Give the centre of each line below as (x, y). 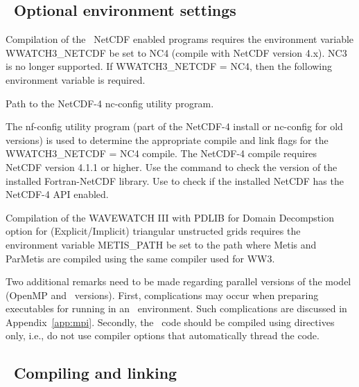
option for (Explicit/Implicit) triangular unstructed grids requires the (153, 231)
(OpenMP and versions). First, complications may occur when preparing (162, 295)
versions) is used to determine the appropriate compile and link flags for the (167, 139)
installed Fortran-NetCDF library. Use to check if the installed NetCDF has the (175, 180)
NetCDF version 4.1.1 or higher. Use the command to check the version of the (172, 166)
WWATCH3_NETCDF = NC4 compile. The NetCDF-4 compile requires (161, 153)
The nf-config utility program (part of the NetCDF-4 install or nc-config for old (174, 126)
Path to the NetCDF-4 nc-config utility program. (110, 103)
